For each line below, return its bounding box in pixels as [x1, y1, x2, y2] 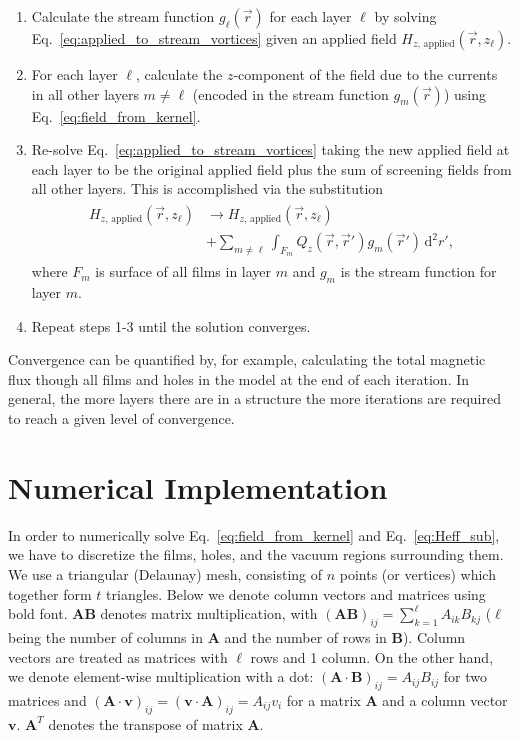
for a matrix [286, 689, 361, 710]
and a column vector [382, 689, 508, 710]
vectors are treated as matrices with [8, 646, 228, 667]
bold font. [8, 603, 68, 624]
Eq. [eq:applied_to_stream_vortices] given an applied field [31, 28, 397, 48]
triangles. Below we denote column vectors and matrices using [106, 583, 486, 604]
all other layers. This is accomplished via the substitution [31, 178, 384, 199]
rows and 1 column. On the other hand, [250, 646, 494, 667]
